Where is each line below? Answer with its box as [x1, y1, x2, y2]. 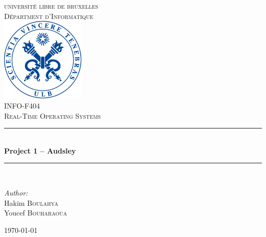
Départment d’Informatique [4, 10, 94, 21]
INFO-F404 [4, 100, 40, 111]
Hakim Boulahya [4, 197, 58, 208]
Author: [4, 187, 28, 198]
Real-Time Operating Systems [4, 110, 101, 121]
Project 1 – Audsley [4, 145, 76, 156]
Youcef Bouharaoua [4, 207, 68, 218]
